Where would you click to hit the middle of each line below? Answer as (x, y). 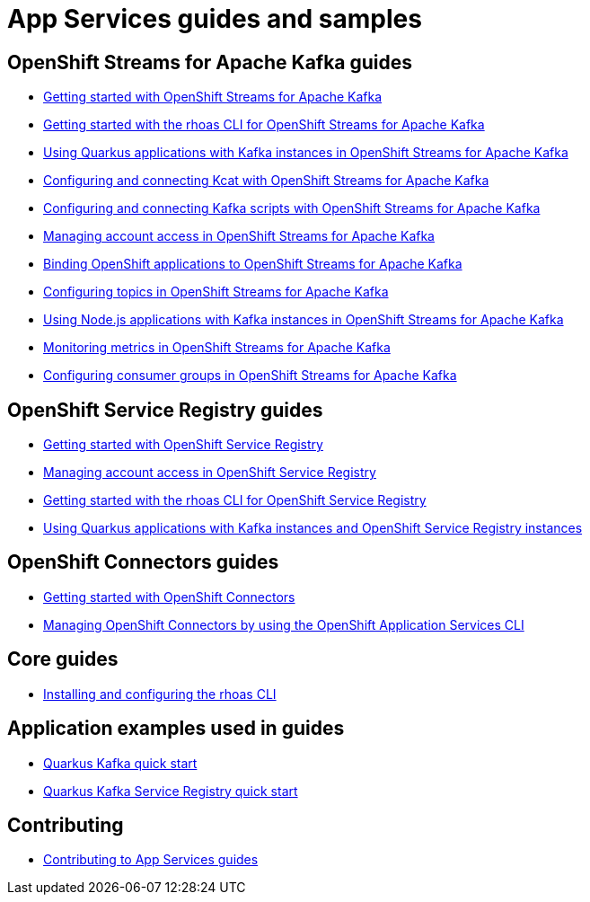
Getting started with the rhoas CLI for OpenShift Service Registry (235, 500)
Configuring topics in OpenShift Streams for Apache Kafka (216, 292)
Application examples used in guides (176, 729)
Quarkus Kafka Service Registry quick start (171, 791)
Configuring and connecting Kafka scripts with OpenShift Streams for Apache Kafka (292, 208)
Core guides (63, 659)
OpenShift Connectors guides (143, 562)
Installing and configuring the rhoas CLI (160, 694)
